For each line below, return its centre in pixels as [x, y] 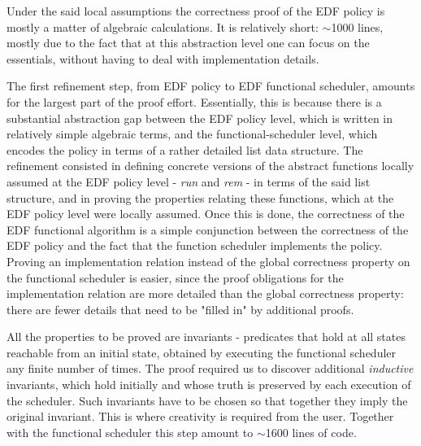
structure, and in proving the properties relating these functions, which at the [200, 197]
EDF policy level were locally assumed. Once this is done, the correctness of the [206, 214]
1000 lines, [357, 26]
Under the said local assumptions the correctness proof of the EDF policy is [196, 11]
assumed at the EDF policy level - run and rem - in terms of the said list [189, 181]
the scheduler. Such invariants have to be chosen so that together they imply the [207, 400]
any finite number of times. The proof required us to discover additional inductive [210, 368]
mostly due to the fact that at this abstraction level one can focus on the [188, 43]
